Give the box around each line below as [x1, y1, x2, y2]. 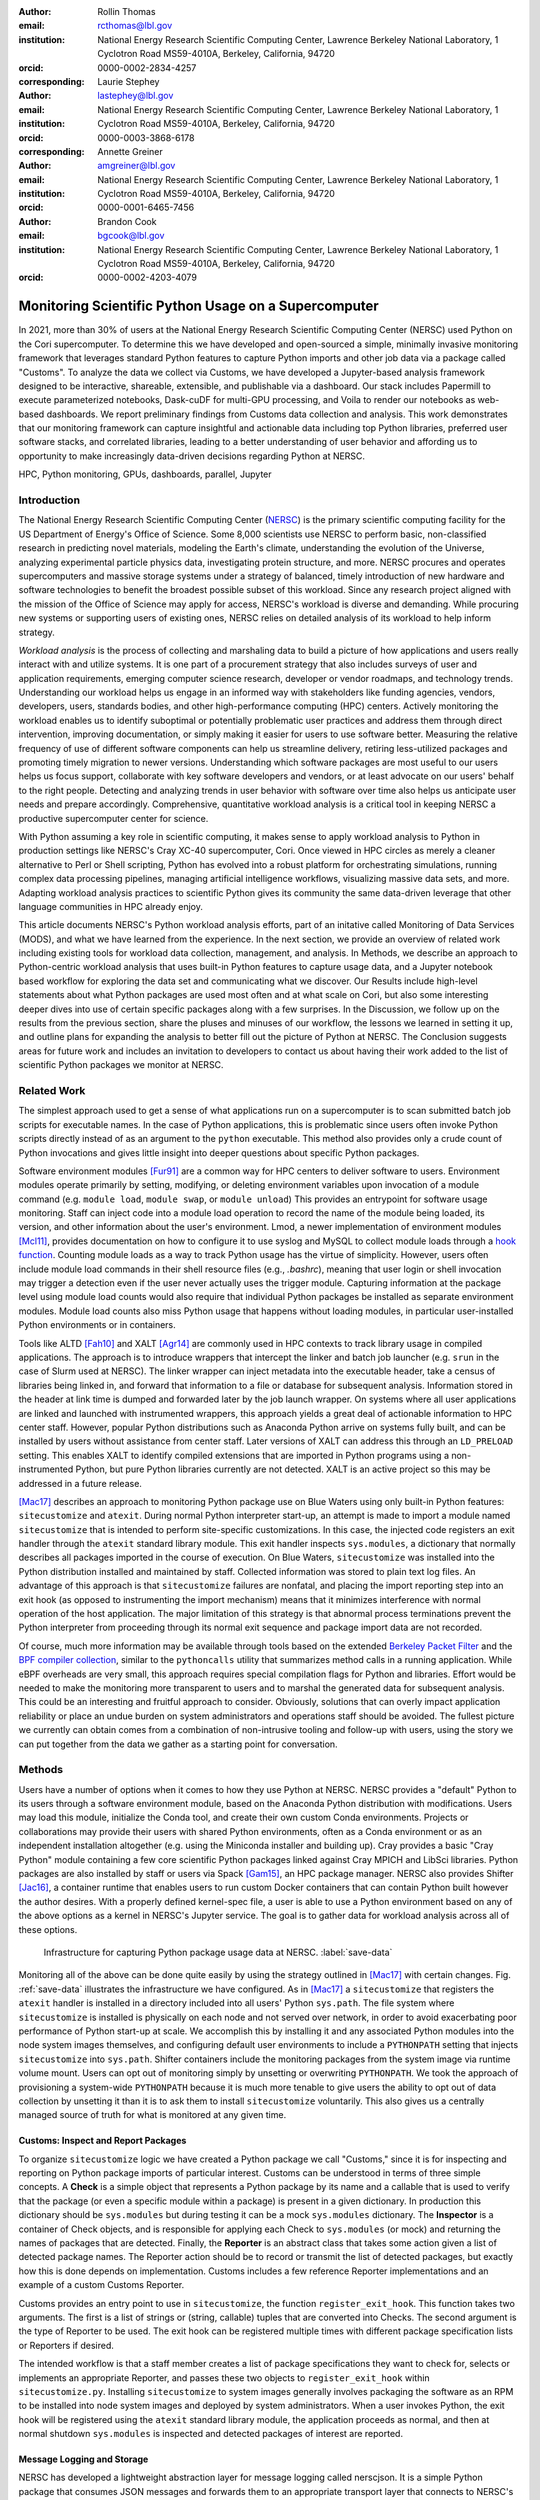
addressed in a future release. [18, 1477, 142, 1489]
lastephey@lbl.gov [97, 90, 174, 102]
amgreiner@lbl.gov [97, 160, 176, 172]
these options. [18, 1923, 78, 1935]
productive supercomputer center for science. [18, 812, 209, 824]
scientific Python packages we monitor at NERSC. [18, 1059, 224, 1071]
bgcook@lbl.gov [97, 230, 165, 242]
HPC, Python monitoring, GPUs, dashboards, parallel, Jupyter [18, 468, 272, 480]
